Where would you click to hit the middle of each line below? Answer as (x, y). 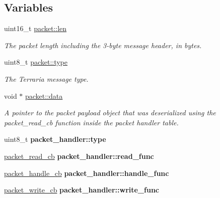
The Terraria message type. (46, 78)
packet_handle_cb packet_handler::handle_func (87, 173)
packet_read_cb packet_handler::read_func (79, 156)
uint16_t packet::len (35, 28)
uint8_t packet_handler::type (55, 139)
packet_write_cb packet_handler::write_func (82, 190)
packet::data (44, 95)
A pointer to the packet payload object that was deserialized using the (110, 113)
